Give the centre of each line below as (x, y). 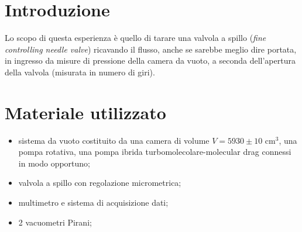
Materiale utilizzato (85, 112)
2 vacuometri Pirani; (55, 222)
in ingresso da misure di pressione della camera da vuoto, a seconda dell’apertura (150, 60)
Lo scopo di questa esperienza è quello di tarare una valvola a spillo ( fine (135, 38)
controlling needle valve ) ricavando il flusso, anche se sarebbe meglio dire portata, (151, 49)
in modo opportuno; (54, 163)
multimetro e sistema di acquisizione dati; (93, 202)
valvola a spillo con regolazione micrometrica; (100, 183)
